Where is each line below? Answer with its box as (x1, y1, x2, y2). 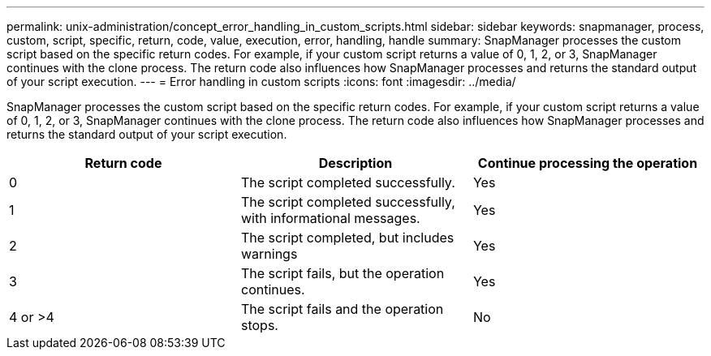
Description (318, 155, 393, 171)
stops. (240, 317, 278, 333)
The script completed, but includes (240, 229, 455, 246)
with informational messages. (240, 210, 420, 226)
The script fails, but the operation (240, 265, 445, 281)
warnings (240, 246, 298, 262)
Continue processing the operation (477, 155, 698, 171)
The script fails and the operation (240, 301, 444, 317)
